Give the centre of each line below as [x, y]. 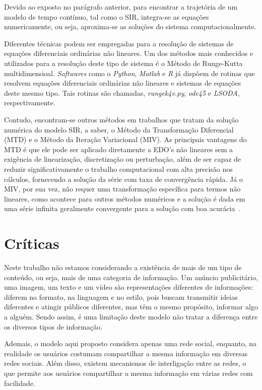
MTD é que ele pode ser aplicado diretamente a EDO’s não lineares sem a [119, 149]
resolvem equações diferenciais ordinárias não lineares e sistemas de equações [123, 83]
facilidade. [20, 383]
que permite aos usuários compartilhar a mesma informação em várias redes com [128, 373]
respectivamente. [30, 103]
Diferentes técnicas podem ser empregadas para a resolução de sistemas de [119, 43]
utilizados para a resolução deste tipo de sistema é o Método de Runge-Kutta [123, 63]
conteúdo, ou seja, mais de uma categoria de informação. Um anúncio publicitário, [131, 277]
